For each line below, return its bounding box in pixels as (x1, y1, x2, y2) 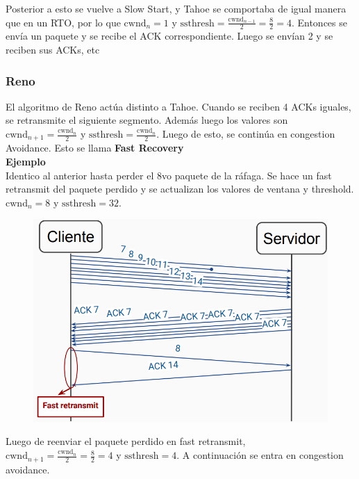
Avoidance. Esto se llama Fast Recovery (6, 140, 184, 155)
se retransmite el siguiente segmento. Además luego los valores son (6, 113, 288, 127)
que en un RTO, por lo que (6, 15, 121, 29)
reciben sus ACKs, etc (6, 42, 100, 57)
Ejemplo (6, 154, 46, 169)
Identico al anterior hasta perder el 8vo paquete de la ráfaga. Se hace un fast (6, 168, 332, 182)
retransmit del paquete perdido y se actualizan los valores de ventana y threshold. (6, 181, 354, 196)
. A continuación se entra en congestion (176, 448, 344, 462)
